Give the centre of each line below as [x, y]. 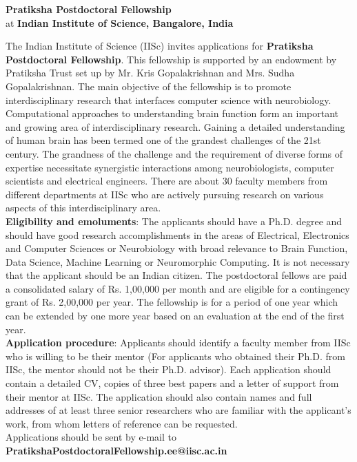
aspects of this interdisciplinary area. [83, 208]
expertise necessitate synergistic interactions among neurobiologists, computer [170, 167]
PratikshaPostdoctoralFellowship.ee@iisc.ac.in [116, 450]
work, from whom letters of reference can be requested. [122, 423]
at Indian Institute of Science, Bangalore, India [120, 22]
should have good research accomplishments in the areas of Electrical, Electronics [177, 234]
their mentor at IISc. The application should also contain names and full [159, 396]
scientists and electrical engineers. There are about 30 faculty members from [167, 181]
